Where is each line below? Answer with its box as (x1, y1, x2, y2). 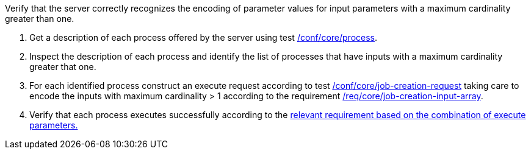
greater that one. (29, 61, 96, 72)
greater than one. (5, 13, 74, 24)
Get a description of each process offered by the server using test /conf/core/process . (29, 32, 378, 43)
